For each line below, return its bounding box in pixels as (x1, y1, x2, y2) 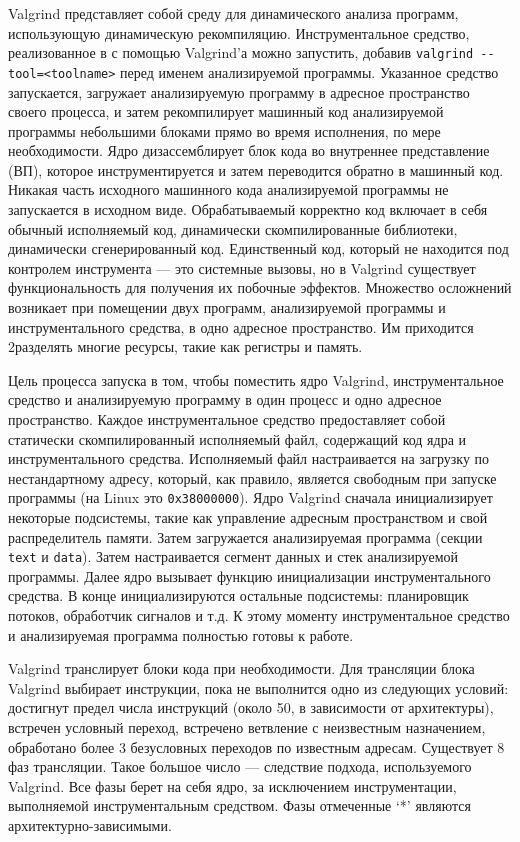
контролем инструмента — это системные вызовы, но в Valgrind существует (8, 257, 476, 278)
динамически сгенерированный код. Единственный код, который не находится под (8, 238, 509, 259)
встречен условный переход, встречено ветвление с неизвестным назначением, (8, 717, 486, 738)
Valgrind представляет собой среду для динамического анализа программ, (8, 3, 459, 23)
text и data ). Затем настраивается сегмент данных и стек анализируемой (8, 546, 458, 567)
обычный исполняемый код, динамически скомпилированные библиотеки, (8, 218, 458, 239)
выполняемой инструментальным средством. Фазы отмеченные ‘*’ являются (8, 795, 471, 816)
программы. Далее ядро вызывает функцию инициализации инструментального (8, 565, 491, 586)
